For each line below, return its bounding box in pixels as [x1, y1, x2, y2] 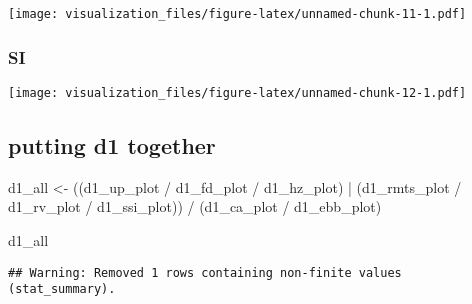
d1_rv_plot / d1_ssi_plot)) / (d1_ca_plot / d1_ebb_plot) [8, 196, 382, 217]
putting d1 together [8, 129, 216, 160]
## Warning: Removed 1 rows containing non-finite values [8, 265, 402, 280]
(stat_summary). [8, 282, 116, 297]
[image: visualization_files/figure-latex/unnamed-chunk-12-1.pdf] [8, 85, 467, 100]
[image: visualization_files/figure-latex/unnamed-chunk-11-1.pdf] [8, 7, 467, 21]
